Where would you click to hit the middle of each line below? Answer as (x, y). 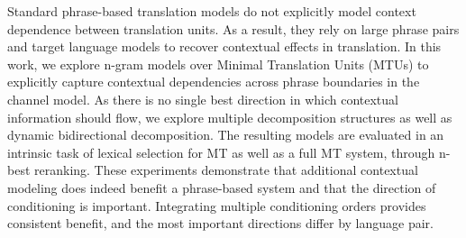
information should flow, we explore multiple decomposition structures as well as (230, 117)
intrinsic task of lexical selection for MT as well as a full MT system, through (221, 152)
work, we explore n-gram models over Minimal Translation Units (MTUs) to (218, 64)
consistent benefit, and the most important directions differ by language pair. (220, 223)
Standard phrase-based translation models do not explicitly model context (212, 11)
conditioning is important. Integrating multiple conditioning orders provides (217, 205)
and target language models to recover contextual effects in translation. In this (224, 46)
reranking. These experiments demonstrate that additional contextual (226, 170)
